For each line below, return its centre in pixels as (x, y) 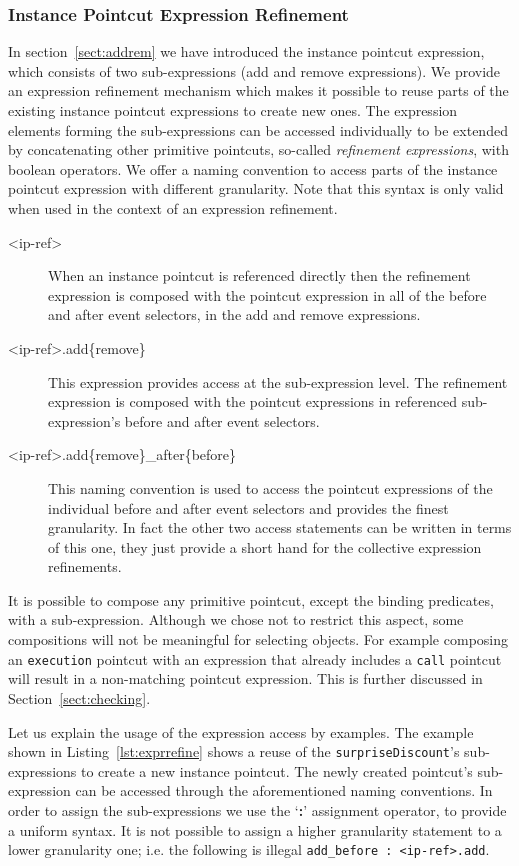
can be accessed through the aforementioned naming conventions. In (284, 790)
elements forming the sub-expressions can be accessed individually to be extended (258, 129)
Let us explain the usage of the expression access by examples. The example (241, 731)
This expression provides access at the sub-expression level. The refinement (278, 381)
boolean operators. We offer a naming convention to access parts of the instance (253, 168)
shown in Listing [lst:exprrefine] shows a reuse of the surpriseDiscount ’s (234, 751)
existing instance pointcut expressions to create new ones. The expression (233, 110)
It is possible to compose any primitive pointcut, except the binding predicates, (251, 599)
